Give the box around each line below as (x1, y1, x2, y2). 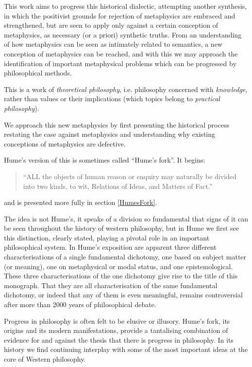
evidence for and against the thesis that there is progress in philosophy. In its (4, 334, 234, 345)
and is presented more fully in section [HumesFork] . (4, 197, 157, 207)
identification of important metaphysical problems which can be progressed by (4, 58, 236, 68)
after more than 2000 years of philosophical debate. (4, 299, 156, 310)
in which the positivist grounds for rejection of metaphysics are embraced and (4, 10, 235, 20)
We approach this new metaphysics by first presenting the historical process (4, 119, 229, 129)
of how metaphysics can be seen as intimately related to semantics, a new (4, 39, 222, 49)
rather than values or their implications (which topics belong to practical (4, 93, 220, 104)
